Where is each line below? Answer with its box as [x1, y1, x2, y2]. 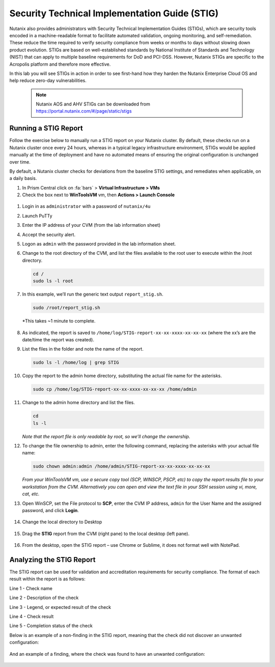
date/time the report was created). [22, 336, 94, 342]
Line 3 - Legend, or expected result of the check [9, 604, 112, 610]
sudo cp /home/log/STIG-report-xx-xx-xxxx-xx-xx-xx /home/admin [33, 386, 197, 392]
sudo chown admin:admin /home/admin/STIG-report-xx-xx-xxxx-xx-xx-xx [33, 464, 210, 469]
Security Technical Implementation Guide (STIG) [9, 8, 219, 19]
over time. [9, 158, 31, 165]
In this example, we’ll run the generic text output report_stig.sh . [22, 291, 163, 298]
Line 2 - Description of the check [9, 595, 79, 601]
